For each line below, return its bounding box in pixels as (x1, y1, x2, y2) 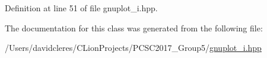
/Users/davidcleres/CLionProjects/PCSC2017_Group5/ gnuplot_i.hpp (5, 41, 262, 54)
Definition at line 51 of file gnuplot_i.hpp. (5, 2, 158, 14)
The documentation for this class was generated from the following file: (5, 21, 263, 34)
